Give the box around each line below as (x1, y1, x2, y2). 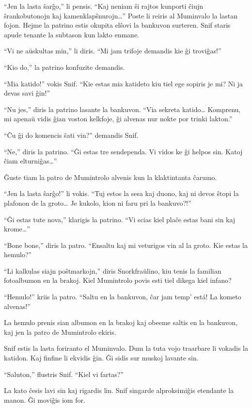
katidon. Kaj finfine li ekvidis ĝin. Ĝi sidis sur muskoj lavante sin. (4, 353, 199, 363)
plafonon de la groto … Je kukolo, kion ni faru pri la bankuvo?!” (4, 197, 191, 208)
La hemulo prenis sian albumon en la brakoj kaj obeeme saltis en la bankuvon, (4, 317, 238, 327)
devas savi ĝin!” (4, 88, 50, 98)
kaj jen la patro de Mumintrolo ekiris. (4, 326, 116, 337)
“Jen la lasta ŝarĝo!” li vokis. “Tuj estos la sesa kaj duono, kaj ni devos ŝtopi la (4, 188, 239, 198)
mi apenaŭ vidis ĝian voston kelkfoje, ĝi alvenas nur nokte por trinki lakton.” (4, 114, 233, 124)
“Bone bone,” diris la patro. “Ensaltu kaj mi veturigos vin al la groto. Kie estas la (4, 240, 248, 250)
